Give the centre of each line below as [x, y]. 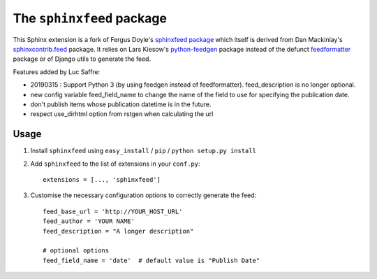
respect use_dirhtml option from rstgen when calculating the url [122, 114]
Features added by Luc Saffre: [57, 72]
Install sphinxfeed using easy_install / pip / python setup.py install [143, 151]
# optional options [76, 251]
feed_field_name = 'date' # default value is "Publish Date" [151, 260]
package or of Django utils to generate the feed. [82, 59]
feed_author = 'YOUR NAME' [89, 221]
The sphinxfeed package [90, 18]
